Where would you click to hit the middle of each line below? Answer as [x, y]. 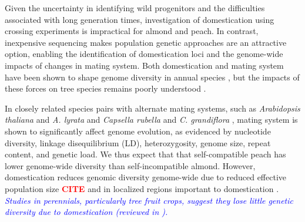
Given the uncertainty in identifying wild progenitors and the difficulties [135, 8]
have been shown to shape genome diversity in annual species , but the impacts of [152, 77]
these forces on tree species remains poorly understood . [105, 88]
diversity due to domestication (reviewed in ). [86, 212]
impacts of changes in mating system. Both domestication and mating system [144, 65]
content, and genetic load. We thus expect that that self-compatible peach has [145, 154]
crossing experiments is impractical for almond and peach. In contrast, [132, 31]
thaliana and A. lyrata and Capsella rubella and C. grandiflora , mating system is [151, 120]
